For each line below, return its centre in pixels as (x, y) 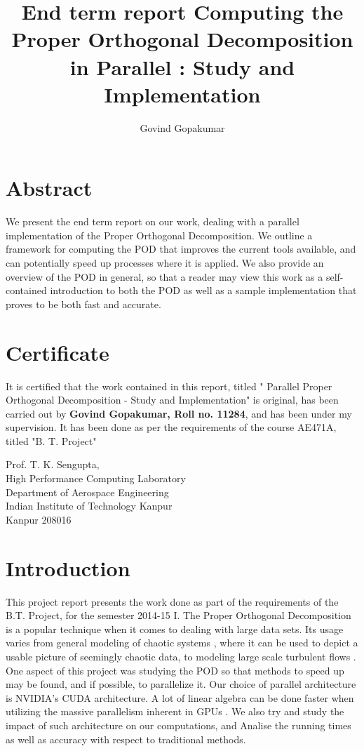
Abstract (49, 188)
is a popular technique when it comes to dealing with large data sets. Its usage (175, 629)
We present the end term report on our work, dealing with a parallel (153, 221)
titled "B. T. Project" (51, 440)
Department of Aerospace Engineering (87, 492)
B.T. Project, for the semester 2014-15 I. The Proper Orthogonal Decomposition (178, 615)
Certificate (58, 352)
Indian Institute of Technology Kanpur (89, 506)
